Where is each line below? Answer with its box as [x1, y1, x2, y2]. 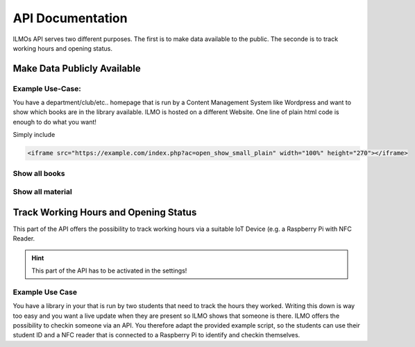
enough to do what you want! [12, 118, 97, 126]
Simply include [12, 131, 56, 139]
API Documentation [12, 10, 128, 26]
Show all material [12, 187, 72, 197]
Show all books [12, 168, 65, 178]
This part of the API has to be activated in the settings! [31, 266, 187, 275]
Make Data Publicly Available [12, 63, 142, 74]
